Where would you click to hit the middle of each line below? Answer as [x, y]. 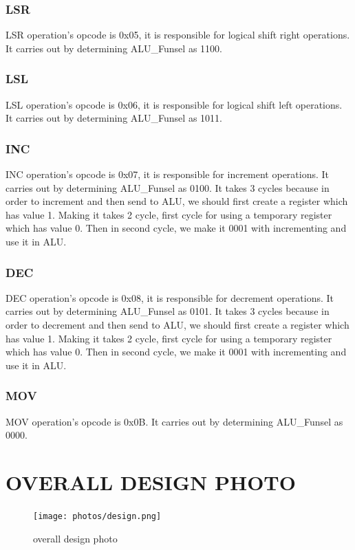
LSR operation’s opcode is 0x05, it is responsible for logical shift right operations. [178, 35]
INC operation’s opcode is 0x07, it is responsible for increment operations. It [168, 174]
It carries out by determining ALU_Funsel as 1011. [114, 118]
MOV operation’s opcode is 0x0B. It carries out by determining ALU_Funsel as [174, 421]
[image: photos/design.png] [97, 516]
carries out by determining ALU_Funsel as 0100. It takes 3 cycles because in [168, 187]
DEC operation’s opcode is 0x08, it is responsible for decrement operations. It [170, 297]
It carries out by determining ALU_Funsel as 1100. [114, 48]
